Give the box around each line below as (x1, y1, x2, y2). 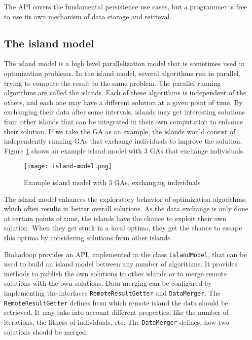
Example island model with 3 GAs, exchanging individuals (24, 177, 201, 187)
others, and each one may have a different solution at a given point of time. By (4, 97, 243, 107)
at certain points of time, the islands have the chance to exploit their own (4, 213, 227, 223)
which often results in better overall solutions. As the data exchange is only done (4, 203, 249, 214)
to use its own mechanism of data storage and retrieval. (4, 11, 172, 21)
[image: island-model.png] (24, 163, 112, 170)
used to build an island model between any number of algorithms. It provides (4, 259, 237, 269)
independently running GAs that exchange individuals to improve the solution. (4, 136, 242, 146)
